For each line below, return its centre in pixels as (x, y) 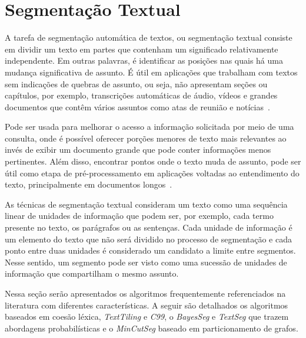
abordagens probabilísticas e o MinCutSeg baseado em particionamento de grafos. (152, 328)
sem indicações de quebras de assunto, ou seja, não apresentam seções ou (136, 83)
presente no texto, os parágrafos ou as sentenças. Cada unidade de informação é (149, 227)
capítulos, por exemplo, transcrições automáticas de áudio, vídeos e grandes (141, 95)
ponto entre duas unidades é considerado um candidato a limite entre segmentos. (150, 250)
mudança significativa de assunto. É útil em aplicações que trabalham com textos (151, 72)
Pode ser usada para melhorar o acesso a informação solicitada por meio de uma (149, 127)
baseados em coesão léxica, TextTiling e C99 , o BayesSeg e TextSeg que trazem (147, 316)
